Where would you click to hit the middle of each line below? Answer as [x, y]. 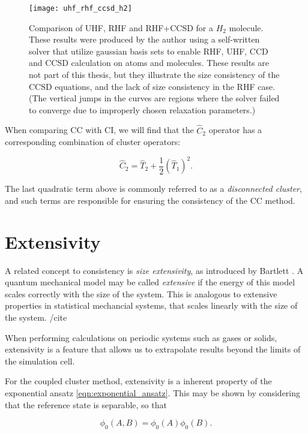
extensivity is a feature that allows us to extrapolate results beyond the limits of [153, 349]
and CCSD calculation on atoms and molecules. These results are [149, 63]
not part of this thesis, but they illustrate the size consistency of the [154, 75]
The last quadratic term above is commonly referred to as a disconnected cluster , [153, 189]
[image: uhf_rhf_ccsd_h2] [80, 8]
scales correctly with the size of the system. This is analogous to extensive [141, 293]
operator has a [235, 130]
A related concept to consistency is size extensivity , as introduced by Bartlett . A [154, 270]
